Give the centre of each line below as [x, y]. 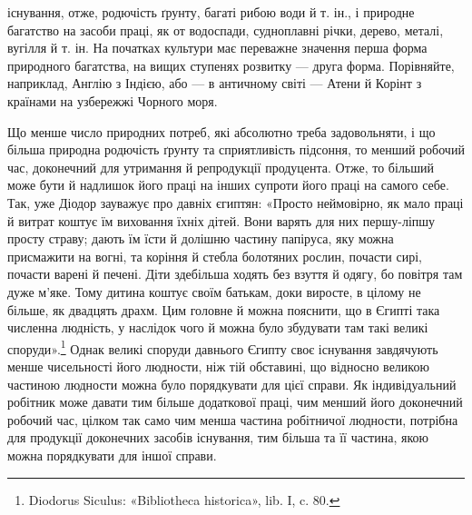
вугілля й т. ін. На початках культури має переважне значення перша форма [217, 48]
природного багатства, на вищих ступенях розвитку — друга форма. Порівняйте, [231, 65]
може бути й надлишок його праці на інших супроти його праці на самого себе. [228, 185]
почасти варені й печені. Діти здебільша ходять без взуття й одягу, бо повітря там [235, 274]
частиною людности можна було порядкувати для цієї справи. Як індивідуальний [232, 384]
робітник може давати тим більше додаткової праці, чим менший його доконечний [235, 402]
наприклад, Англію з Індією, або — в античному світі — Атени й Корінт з [215, 83]
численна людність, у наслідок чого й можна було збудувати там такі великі [218, 327]
